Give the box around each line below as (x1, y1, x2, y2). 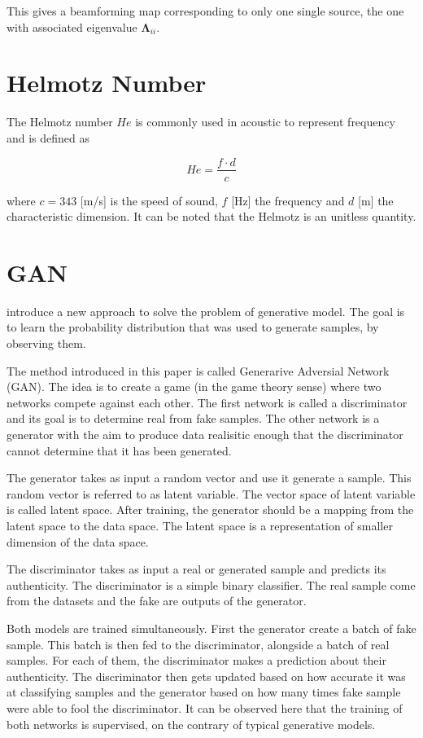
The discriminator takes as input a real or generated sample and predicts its (7, 560, 386, 578)
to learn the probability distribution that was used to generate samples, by (7, 318, 379, 336)
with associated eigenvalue (7, 18, 137, 35)
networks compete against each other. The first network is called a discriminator (7, 393, 408, 411)
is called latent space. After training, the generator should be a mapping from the (7, 501, 414, 518)
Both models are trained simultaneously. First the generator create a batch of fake (7, 619, 416, 636)
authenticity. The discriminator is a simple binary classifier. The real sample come (7, 576, 416, 593)
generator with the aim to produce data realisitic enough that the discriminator (7, 426, 403, 443)
